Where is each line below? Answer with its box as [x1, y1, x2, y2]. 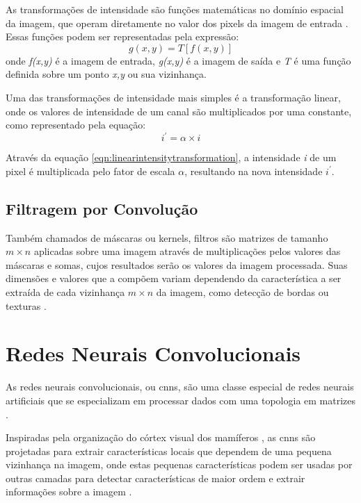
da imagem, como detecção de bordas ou [156, 285, 329, 299]
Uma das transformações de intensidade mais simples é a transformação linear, [6, 90, 341, 104]
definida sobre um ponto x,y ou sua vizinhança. [6, 67, 207, 81]
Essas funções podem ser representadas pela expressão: [6, 29, 239, 44]
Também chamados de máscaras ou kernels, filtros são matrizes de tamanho [6, 230, 328, 245]
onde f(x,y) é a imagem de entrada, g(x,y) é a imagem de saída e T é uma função [6, 53, 351, 67]
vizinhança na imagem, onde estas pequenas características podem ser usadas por [6, 457, 353, 472]
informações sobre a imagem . [6, 484, 132, 499]
